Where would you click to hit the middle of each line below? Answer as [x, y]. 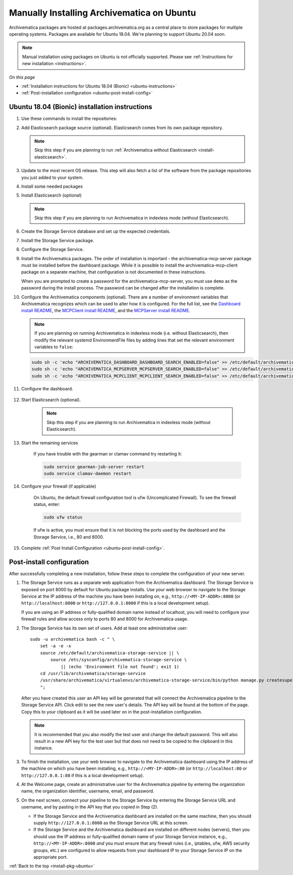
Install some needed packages [52, 186]
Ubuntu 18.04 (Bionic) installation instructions [81, 107]
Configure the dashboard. [47, 388]
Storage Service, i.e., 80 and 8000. [69, 537]
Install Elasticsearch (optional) [52, 195]
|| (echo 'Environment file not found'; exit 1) [120, 667]
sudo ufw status [63, 517]
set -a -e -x [55, 646]
